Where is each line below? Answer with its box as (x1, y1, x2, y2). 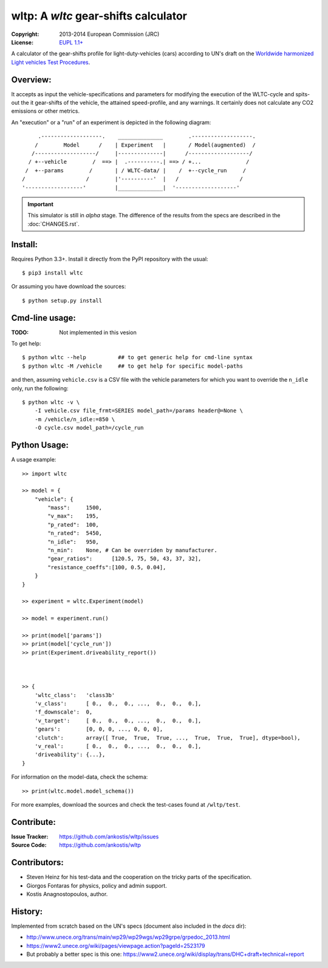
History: (11, 906, 43, 916)
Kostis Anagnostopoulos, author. (26, 890, 108, 897)
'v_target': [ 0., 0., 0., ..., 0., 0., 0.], (34, 717, 202, 724)
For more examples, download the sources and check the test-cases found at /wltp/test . (11, 801, 241, 808)
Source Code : (11, 841, 47, 849)
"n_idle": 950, (47, 538, 100, 545)
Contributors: (11, 857, 64, 868)
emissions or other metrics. (11, 107, 80, 115)
